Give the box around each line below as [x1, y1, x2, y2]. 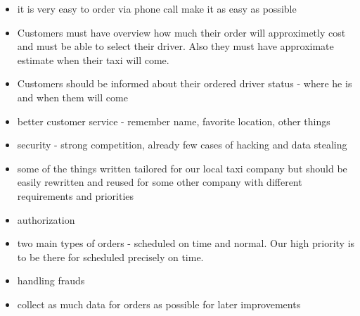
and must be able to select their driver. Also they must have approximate [17, 39, 334, 53]
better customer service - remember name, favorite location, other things [17, 113, 330, 128]
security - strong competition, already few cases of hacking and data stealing [17, 137, 347, 152]
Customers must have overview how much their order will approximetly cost [17, 25, 346, 39]
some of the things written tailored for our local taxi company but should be [17, 160, 347, 175]
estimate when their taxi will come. [17, 52, 169, 67]
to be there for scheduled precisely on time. [17, 249, 204, 264]
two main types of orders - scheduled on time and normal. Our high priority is [17, 236, 355, 251]
